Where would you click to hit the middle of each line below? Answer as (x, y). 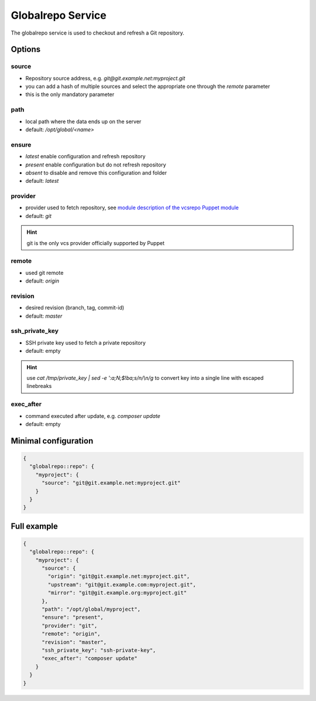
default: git (39, 216)
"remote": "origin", (71, 634)
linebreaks (39, 386)
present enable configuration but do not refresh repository (96, 165)
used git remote (44, 273)
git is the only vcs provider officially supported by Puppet (96, 243)
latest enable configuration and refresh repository (85, 156)
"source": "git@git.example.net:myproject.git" (111, 483)
